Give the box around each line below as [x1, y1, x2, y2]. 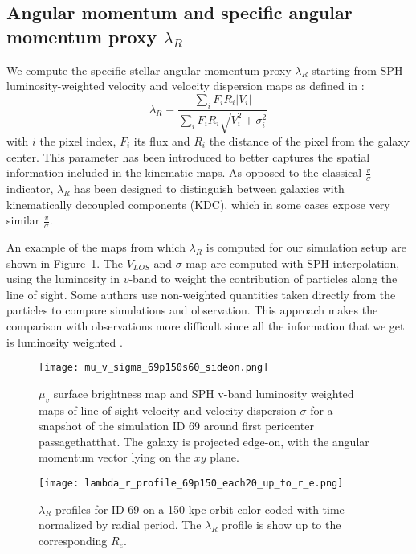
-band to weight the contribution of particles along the [128, 270, 398, 287]
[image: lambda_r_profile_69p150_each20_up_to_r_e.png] [39, 478, 344, 490]
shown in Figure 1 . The [6, 254, 123, 271]
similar [6, 211, 40, 228]
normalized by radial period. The [39, 516, 202, 533]
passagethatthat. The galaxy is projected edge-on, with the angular [39, 433, 369, 449]
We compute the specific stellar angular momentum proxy [6, 61, 292, 78]
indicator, [6, 180, 54, 197]
